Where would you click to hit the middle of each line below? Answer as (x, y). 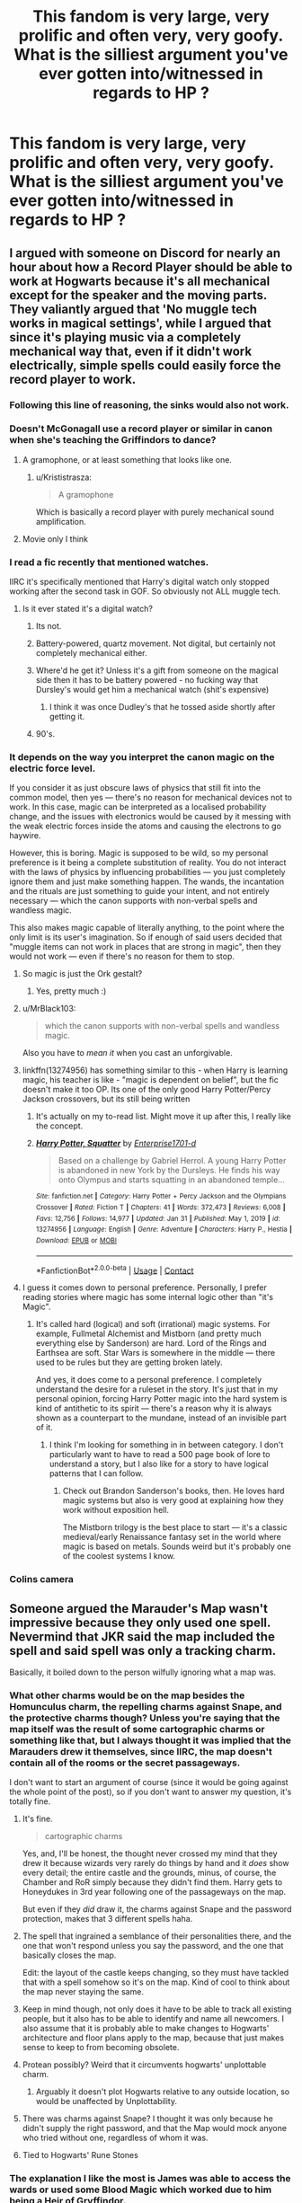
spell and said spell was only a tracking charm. (143, 1650)
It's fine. (37, 1819)
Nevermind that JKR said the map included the (142, 1637)
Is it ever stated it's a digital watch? (87, 609)
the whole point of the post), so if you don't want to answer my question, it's (151, 1792)
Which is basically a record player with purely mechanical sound (155, 512)
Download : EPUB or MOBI (76, 1241)
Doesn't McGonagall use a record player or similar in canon (141, 429)
